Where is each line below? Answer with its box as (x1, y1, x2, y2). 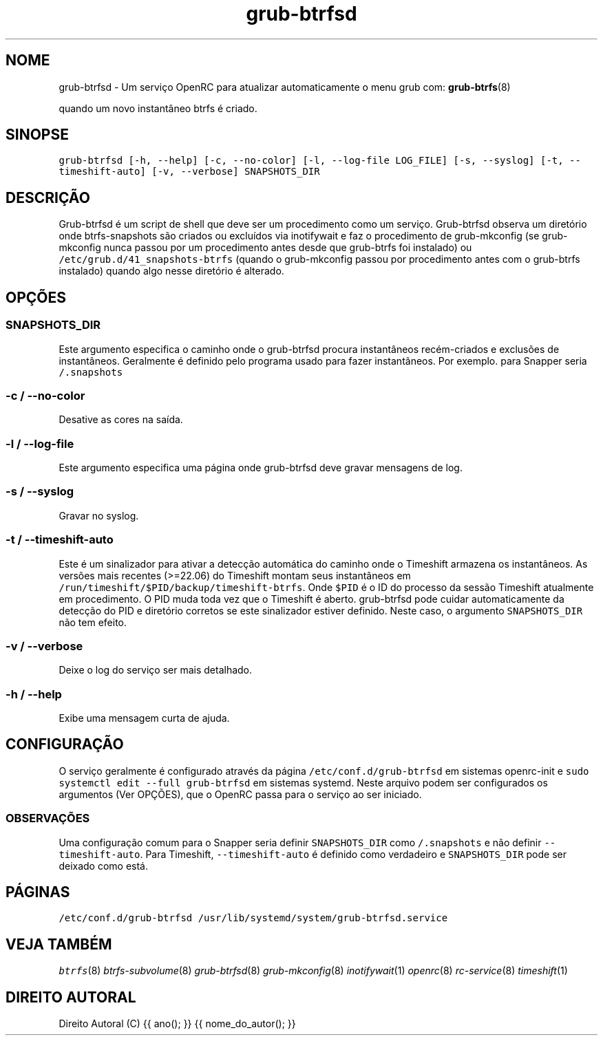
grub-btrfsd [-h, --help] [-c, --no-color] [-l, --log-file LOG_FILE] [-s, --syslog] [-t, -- (59, 155, 581, 167)
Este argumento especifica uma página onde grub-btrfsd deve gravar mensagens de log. (59, 462, 463, 473)
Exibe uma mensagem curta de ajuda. (59, 712, 230, 724)
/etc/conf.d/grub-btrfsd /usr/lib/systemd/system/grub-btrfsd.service (59, 912, 448, 924)
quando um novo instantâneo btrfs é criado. (59, 102, 257, 114)
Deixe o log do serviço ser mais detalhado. (59, 664, 253, 676)
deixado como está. (59, 859, 149, 872)
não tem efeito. (59, 616, 127, 628)
